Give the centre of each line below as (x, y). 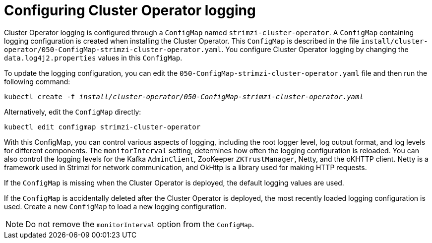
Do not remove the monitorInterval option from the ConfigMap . (140, 224)
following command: (37, 81)
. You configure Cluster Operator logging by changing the (315, 49)
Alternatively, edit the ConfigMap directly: (73, 112)
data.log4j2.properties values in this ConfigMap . (93, 58)
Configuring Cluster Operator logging (130, 10)
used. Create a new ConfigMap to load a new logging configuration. (116, 206)
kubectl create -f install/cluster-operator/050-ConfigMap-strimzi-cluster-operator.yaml (184, 96)
